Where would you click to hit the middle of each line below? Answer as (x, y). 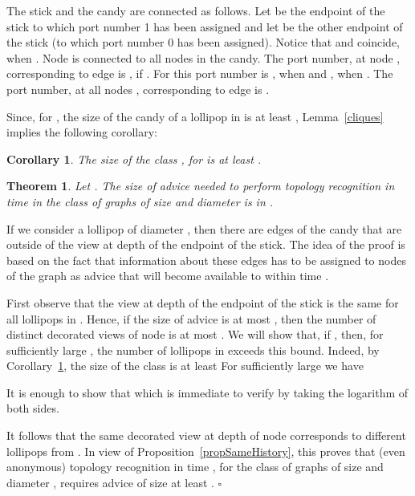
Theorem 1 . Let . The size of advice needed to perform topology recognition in (201, 186)
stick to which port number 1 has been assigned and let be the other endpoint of (205, 26)
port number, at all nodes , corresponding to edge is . (138, 89)
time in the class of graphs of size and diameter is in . (140, 201)
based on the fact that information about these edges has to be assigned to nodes (206, 260)
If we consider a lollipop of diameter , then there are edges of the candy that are (204, 228)
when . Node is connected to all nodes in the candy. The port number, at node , (203, 57)
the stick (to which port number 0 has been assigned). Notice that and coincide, (203, 42)
